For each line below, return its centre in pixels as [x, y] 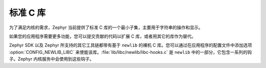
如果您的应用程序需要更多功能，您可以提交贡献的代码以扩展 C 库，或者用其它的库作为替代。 [103, 36]
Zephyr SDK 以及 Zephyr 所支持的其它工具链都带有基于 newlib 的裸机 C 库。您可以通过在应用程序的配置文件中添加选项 [131, 45]
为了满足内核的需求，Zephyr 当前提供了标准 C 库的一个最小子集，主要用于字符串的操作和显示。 [106, 27]
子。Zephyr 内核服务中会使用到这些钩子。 [51, 59]
